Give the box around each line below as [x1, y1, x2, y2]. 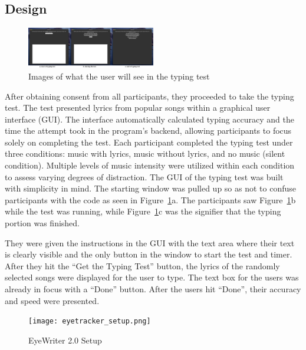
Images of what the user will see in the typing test [28, 70, 210, 82]
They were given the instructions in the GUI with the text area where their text [5, 236, 295, 249]
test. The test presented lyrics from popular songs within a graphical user [5, 101, 271, 114]
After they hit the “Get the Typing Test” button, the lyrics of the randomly [5, 259, 280, 272]
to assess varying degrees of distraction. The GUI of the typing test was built [5, 170, 284, 183]
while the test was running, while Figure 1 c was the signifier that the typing [5, 205, 281, 217]
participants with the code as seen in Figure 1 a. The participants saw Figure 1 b [5, 193, 296, 206]
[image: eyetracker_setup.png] [28, 317, 151, 326]
